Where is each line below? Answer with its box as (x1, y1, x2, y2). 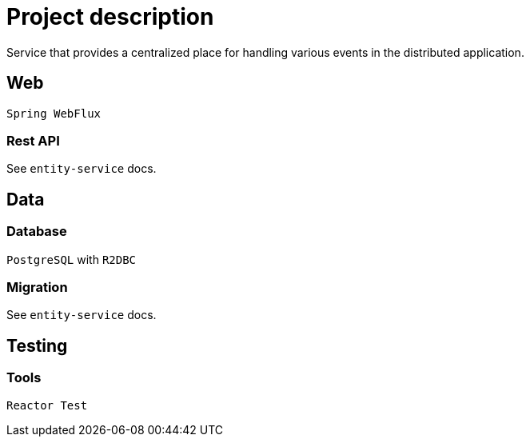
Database (6, 223, 67, 240)
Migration (6, 278, 68, 295)
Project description (6, 3, 214, 30)
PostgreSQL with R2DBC (6, 252, 137, 266)
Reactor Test (6, 398, 88, 412)
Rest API (6, 132, 60, 149)
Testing (6, 335, 68, 356)
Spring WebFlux (6, 106, 102, 120)
